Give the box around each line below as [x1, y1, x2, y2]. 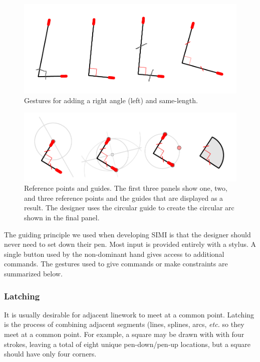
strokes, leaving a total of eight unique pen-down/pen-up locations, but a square [4, 338, 250, 349]
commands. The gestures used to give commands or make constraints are [4, 258, 228, 269]
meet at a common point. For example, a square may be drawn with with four [4, 329, 244, 339]
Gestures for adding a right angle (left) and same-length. [24, 95, 198, 106]
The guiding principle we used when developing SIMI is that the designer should [4, 229, 251, 239]
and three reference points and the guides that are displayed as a [24, 192, 223, 203]
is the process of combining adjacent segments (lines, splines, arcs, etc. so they [4, 319, 244, 329]
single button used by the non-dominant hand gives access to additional [4, 248, 224, 259]
